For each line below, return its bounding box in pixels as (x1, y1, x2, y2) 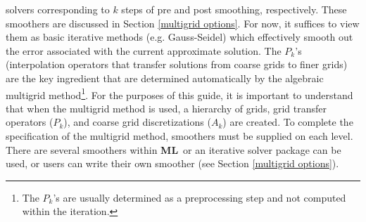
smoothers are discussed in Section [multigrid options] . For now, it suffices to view (6, 15, 360, 30)
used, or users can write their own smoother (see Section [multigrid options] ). (6, 156, 339, 171)
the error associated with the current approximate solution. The (6, 43, 282, 58)
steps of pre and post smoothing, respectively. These (121, 2, 347, 16)
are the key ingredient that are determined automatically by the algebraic (6, 70, 324, 85)
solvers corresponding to (6, 2, 110, 16)
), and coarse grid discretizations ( (63, 115, 211, 129)
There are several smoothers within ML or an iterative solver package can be (6, 142, 341, 157)
